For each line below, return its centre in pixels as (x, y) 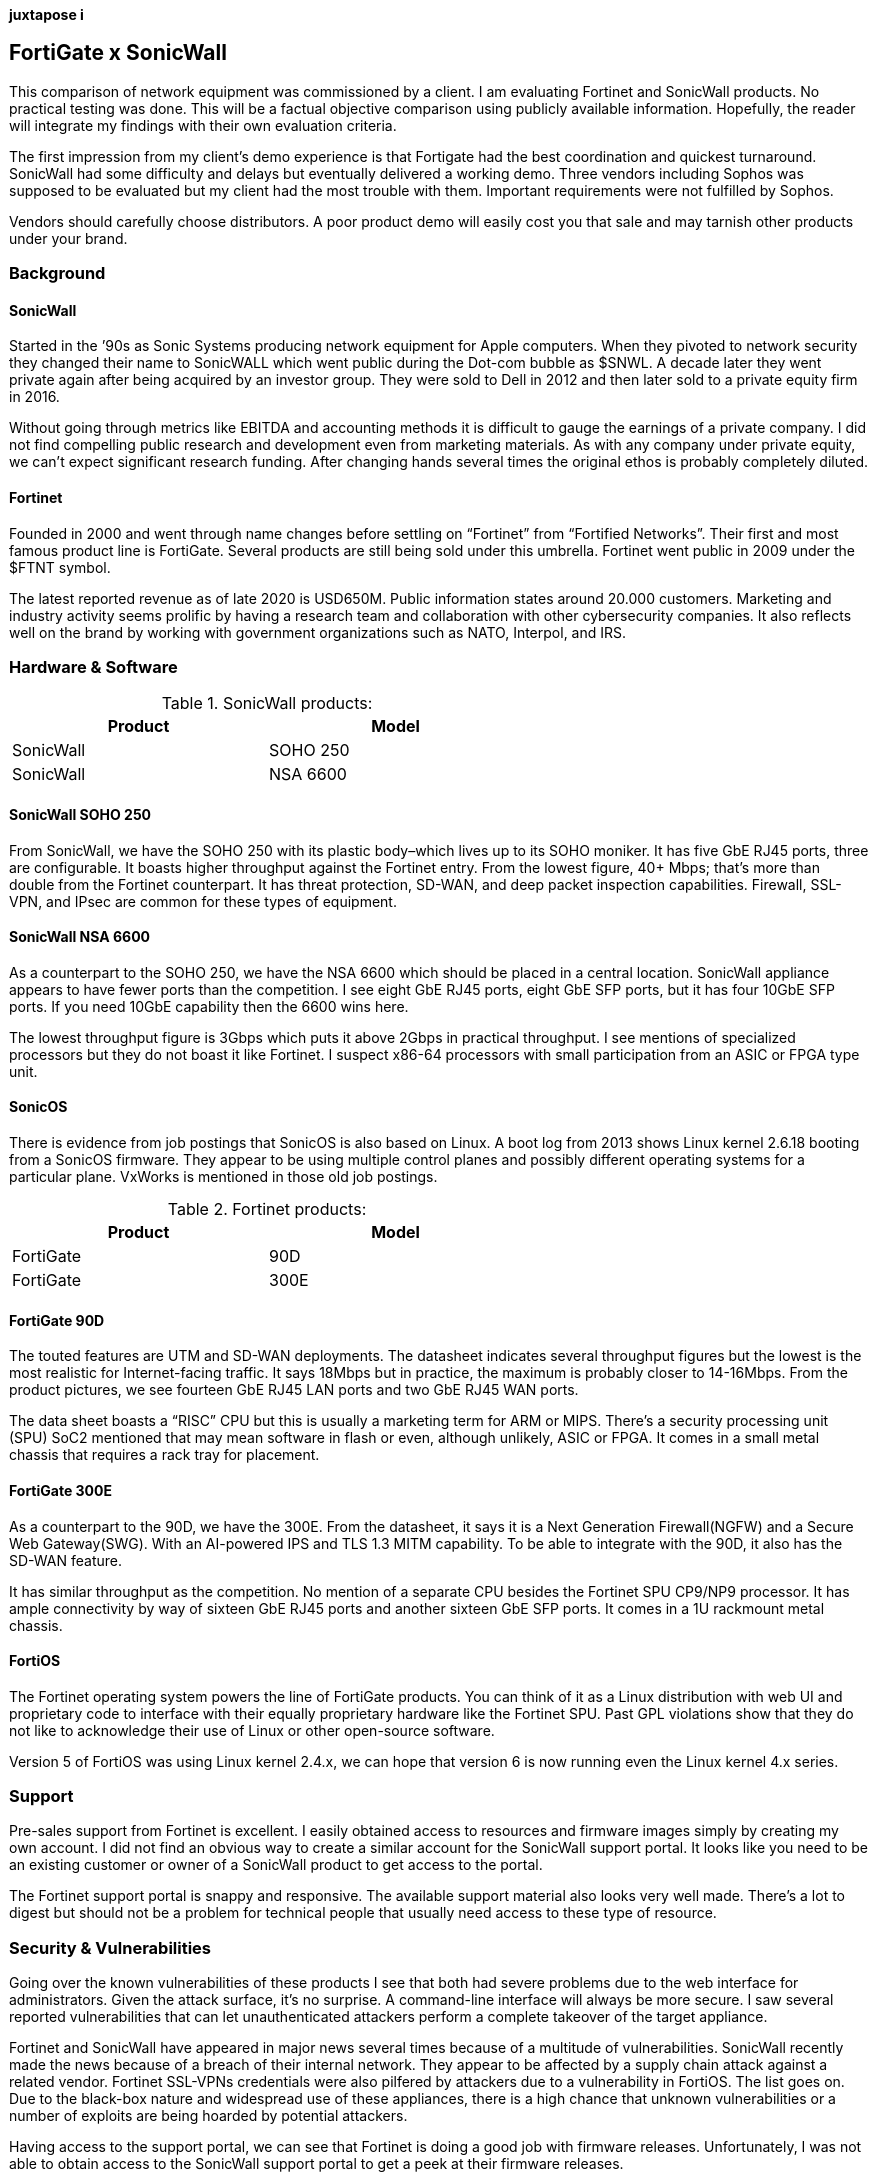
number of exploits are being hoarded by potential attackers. (208, 2116)
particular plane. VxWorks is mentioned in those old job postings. (223, 1177)
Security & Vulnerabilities (110, 1947)
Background (57, 273)
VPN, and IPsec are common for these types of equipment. (203, 901)
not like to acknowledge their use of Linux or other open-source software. (252, 1730)
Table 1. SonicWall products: (267, 703)
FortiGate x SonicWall (118, 53)
